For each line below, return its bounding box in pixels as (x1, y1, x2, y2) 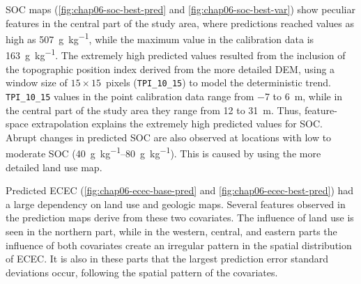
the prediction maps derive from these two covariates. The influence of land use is (6, 210, 354, 225)
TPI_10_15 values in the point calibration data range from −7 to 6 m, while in (6, 88, 343, 103)
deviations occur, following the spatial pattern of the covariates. (6, 265, 278, 279)
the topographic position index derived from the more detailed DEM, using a (6, 61, 335, 76)
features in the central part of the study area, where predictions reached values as (6, 15, 354, 30)
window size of (6, 75, 68, 90)
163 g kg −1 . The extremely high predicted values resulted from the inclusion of (6, 46, 346, 63)
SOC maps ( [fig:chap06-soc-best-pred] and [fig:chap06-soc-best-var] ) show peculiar (6, 2, 355, 16)
